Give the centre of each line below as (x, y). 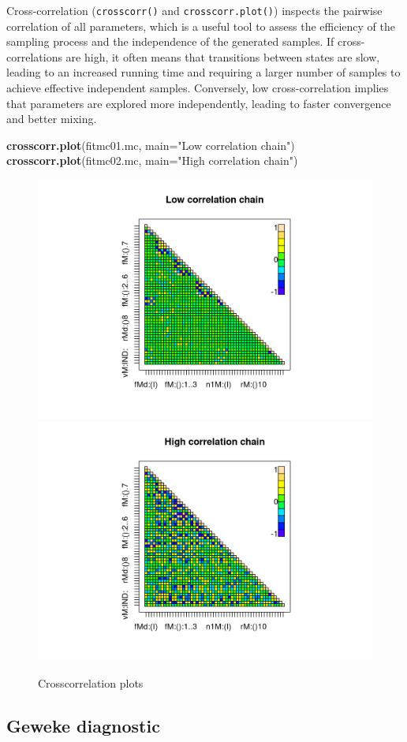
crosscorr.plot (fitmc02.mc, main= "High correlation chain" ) (152, 160)
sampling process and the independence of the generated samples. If (170, 41)
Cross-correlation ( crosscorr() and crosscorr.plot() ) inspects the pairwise (194, 10)
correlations (34, 56)
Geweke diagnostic (83, 725)
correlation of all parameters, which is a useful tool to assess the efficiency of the (201, 26)
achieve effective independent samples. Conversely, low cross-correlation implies (198, 88)
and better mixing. (52, 119)
